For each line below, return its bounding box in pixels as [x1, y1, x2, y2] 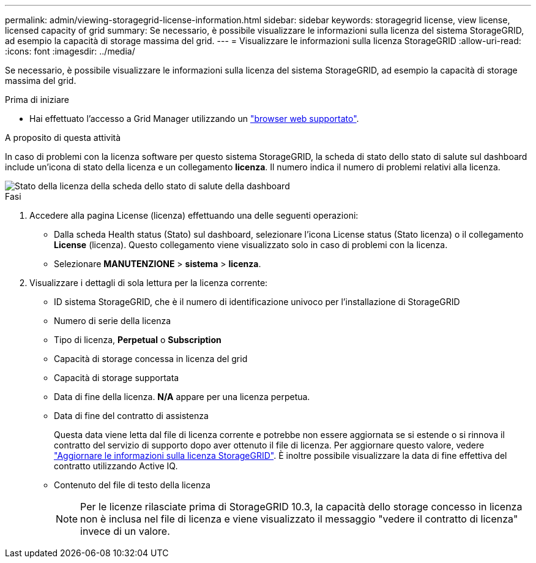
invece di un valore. [80, 525, 170, 537]
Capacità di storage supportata [54, 372, 179, 383]
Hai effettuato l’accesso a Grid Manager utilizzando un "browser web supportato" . [29, 113, 359, 124]
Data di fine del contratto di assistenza [54, 410, 209, 421]
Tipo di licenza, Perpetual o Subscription [54, 334, 221, 345]
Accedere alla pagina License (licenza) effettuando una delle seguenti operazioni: [29, 210, 359, 221]
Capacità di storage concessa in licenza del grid [54, 353, 248, 364]
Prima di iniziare [5, 94, 69, 105]
